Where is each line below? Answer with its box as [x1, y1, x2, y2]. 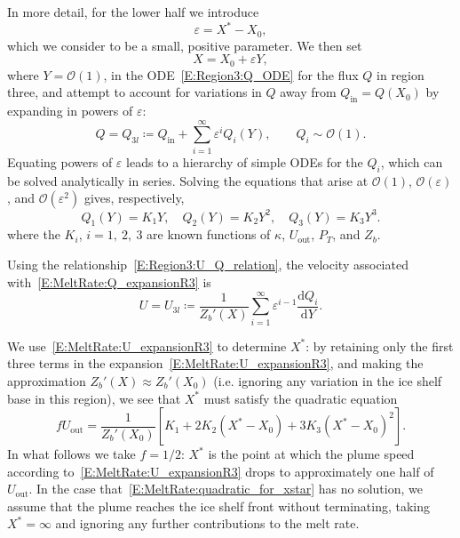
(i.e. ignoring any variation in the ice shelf [213, 371, 442, 389]
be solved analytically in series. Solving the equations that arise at [7, 171, 369, 189]
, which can [380, 152, 443, 171]
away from [280, 83, 337, 101]
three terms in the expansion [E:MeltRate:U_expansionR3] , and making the [7, 354, 424, 373]
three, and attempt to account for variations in [7, 83, 262, 101]
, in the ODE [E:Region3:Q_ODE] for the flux [103, 65, 359, 84]
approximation [7, 371, 86, 389]
